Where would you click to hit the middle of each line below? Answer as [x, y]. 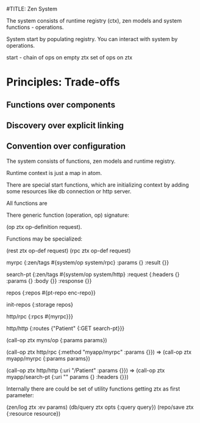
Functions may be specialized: [45, 239]
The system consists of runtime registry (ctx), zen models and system [94, 21]
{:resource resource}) [34, 413]
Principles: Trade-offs [63, 82]
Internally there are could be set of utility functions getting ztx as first [93, 389]
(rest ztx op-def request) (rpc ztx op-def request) [69, 250]
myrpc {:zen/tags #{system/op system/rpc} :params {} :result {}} [88, 262]
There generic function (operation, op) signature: [68, 215]
